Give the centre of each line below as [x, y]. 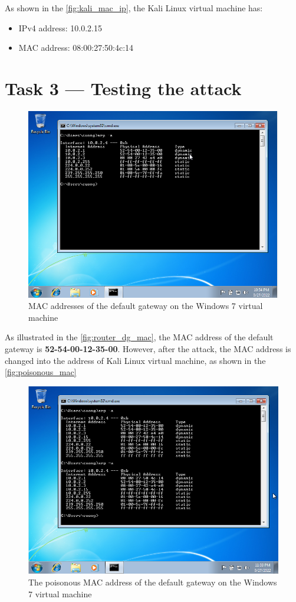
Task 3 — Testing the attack [123, 88]
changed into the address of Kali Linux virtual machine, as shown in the [135, 360]
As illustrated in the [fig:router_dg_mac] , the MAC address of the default [139, 337]
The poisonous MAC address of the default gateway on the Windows [153, 582]
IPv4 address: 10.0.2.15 [60, 27]
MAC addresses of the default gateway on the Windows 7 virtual [146, 306]
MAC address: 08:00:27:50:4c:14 [76, 48]
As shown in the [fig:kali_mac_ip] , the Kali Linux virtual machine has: [134, 8]
